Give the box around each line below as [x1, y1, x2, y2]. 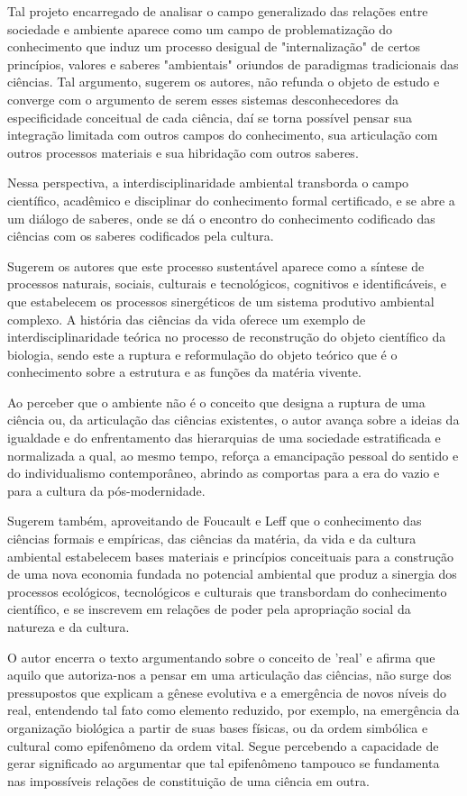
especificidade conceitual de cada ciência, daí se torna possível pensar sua [7, 107, 412, 126]
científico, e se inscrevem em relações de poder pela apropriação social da [7, 599, 411, 618]
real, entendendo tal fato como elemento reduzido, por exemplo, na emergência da [7, 700, 460, 719]
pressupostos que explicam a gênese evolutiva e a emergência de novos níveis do [7, 682, 447, 701]
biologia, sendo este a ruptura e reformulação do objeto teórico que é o [7, 344, 398, 363]
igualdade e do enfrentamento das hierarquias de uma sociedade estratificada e [7, 428, 441, 447]
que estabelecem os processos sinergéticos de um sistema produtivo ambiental [7, 291, 435, 310]
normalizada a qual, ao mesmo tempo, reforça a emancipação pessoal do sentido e [7, 445, 459, 464]
